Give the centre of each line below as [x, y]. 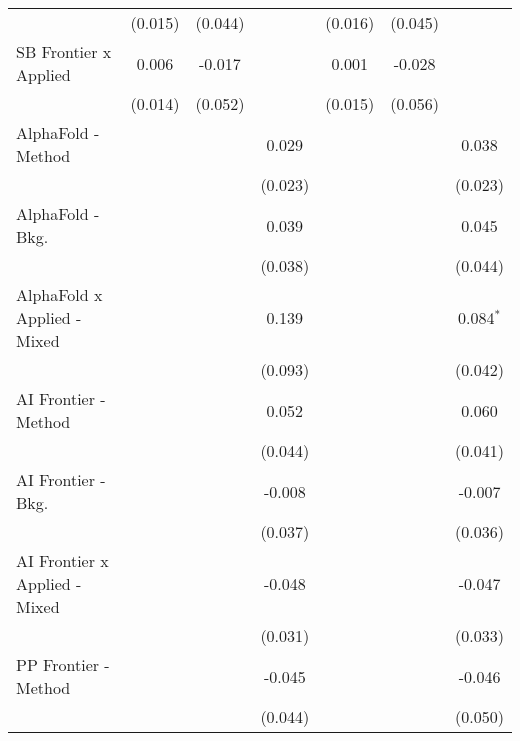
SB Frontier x [64, 51]
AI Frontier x [62, 560]
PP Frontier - [63, 664]
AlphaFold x [59, 294]
